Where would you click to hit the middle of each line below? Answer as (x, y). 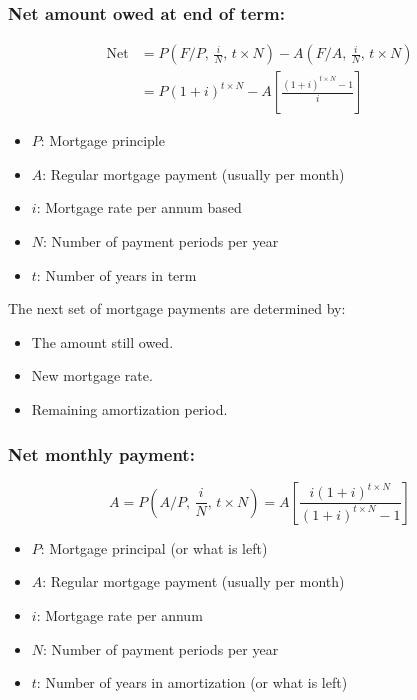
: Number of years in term (116, 274)
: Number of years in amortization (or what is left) (192, 682)
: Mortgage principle (102, 140)
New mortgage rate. (92, 375)
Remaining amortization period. (129, 409)
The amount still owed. (102, 341)
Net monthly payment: (101, 453)
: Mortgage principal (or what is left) (154, 547)
